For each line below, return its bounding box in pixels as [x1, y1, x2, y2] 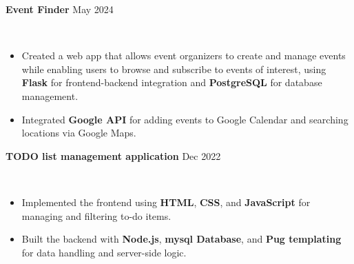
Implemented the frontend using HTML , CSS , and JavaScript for [21, 194, 311, 209]
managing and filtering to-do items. [21, 208, 171, 223]
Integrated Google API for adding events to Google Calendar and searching [21, 112, 348, 126]
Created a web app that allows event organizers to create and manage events [21, 48, 346, 63]
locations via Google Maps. [21, 125, 136, 140]
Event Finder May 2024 [6, 2, 114, 16]
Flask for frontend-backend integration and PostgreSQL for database [21, 75, 322, 90]
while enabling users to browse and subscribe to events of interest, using [21, 61, 326, 76]
